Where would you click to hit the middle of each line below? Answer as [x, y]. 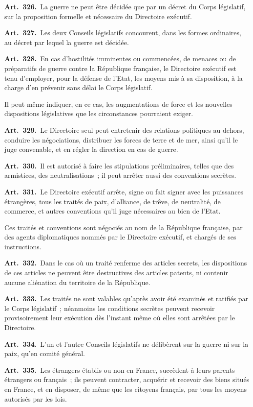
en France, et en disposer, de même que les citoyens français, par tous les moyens [126, 389]
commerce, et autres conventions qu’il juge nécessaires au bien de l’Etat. [113, 211]
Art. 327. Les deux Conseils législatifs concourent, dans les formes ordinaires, [123, 33]
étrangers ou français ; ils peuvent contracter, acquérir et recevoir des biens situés [127, 379]
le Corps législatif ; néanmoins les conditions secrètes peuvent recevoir [110, 308]
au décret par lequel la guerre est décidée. [67, 42]
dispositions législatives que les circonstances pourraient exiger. [99, 113]
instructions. [23, 246]
